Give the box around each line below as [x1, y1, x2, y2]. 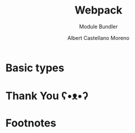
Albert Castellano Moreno [67, 34, 130, 41]
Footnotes [5, 117, 57, 130]
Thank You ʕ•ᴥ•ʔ [5, 89, 89, 103]
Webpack [74, 4, 123, 17]
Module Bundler [78, 23, 118, 30]
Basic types [5, 61, 64, 74]
